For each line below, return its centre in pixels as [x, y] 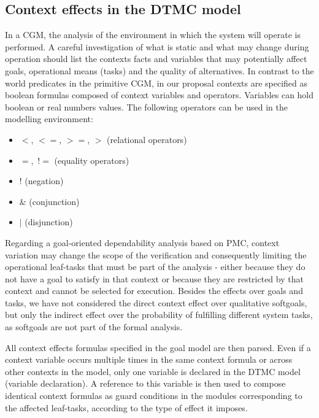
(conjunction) [54, 201]
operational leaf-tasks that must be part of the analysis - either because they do [155, 267]
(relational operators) [147, 139]
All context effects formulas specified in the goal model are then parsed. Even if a [158, 347]
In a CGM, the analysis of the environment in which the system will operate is [153, 35]
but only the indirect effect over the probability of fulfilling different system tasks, [159, 315]
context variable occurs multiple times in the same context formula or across [149, 359]
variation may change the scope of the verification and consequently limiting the [156, 254]
